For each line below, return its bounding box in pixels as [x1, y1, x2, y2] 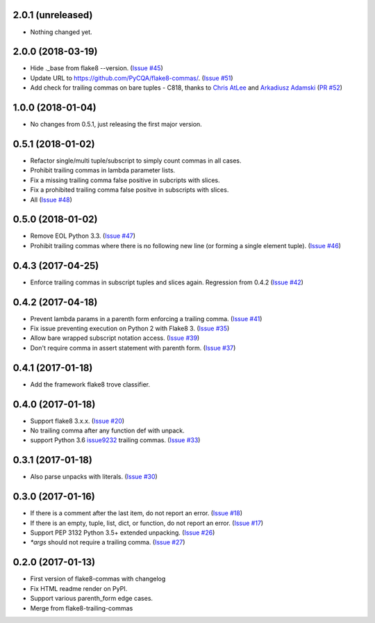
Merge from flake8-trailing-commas [30, 604, 133, 612]
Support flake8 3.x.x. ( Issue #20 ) [30, 416, 125, 425]
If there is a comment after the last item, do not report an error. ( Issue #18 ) [30, 509, 243, 517]
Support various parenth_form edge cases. [30, 594, 153, 603]
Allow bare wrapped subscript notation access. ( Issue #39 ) [30, 334, 200, 342]
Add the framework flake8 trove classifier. [30, 380, 151, 389]
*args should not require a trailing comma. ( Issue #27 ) [30, 538, 185, 547]
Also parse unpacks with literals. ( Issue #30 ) [30, 473, 158, 481]
